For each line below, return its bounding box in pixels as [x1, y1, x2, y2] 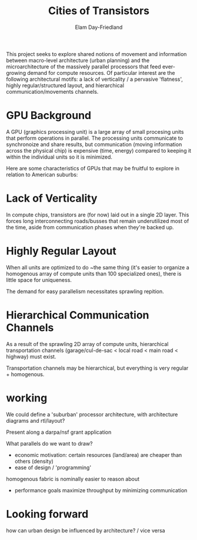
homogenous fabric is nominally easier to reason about [6, 475, 140, 482]
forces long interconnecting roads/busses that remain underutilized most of [6, 217, 189, 225]
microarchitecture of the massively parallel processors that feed [6, 63, 161, 70]
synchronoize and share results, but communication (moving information [6, 140, 182, 148]
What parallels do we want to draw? [6, 440, 93, 447]
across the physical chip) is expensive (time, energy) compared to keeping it [6, 147, 192, 154]
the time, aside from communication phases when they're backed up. [6, 223, 175, 231]
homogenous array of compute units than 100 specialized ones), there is [6, 270, 182, 277]
